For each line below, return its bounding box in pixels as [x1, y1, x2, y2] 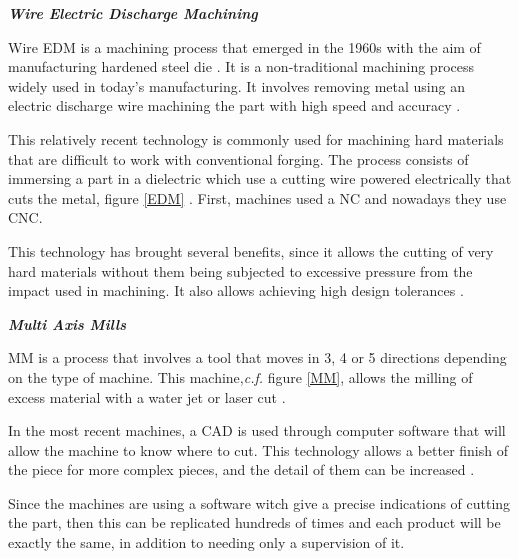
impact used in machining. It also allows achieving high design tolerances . [8, 280, 464, 301]
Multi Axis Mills [8, 313, 126, 334]
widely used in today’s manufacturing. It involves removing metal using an [8, 75, 465, 96]
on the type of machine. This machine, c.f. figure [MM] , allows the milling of [8, 366, 473, 387]
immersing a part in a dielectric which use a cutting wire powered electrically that [8, 168, 512, 189]
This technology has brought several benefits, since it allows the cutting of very [8, 240, 494, 261]
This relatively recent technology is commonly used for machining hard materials [8, 128, 504, 149]
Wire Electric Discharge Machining [8, 3, 258, 23]
